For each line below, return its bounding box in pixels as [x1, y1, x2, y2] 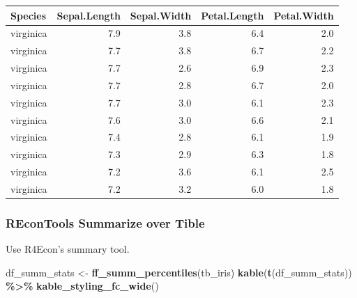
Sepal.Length [56, 8, 121, 22]
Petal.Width [273, 8, 334, 22]
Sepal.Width [130, 8, 192, 22]
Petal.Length [201, 8, 264, 22]
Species [10, 8, 47, 22]
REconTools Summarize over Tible [6, 214, 205, 231]
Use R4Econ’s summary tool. [6, 242, 130, 256]
